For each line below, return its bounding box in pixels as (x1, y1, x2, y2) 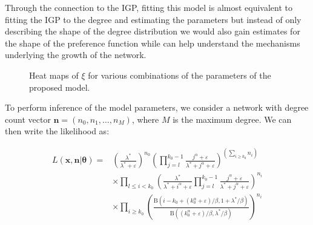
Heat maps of (29, 68, 79, 81)
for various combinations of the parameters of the (88, 68, 271, 81)
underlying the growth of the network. (5, 48, 147, 61)
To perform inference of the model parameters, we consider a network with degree (5, 101, 309, 114)
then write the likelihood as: (5, 125, 110, 137)
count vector (5, 112, 51, 125)
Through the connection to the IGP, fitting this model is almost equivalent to (5, 1, 293, 13)
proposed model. (29, 80, 90, 93)
